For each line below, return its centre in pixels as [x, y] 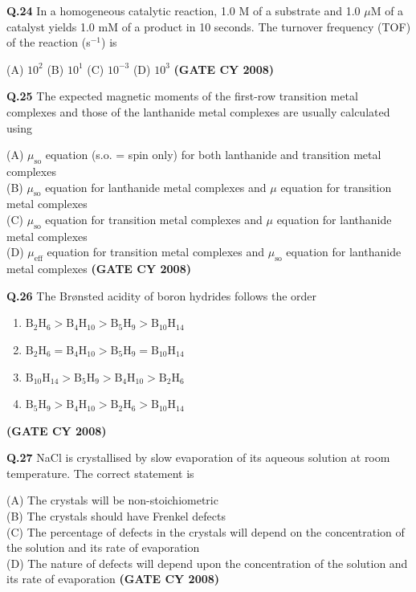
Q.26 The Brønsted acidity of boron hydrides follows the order [162, 295]
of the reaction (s [49, 42]
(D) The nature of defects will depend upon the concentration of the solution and [207, 563]
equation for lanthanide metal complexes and [156, 187]
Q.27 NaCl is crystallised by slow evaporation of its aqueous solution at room [198, 457]
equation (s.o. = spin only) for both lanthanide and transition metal [213, 155]
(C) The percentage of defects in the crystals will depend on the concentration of [206, 531]
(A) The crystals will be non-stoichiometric [112, 500]
